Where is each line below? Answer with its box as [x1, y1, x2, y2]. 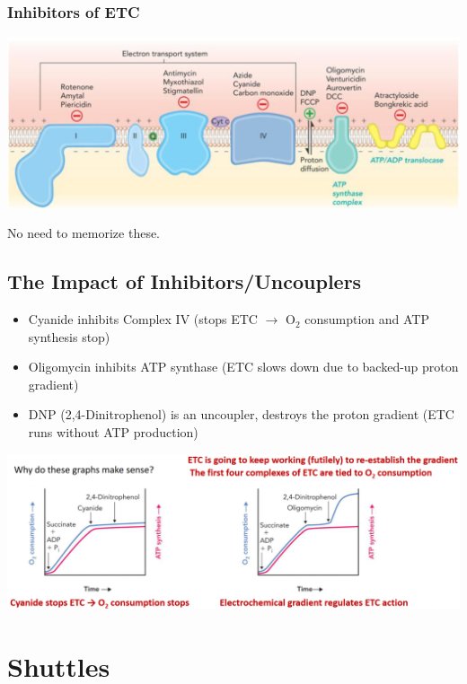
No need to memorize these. [7, 224, 161, 242]
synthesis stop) [28, 327, 110, 346]
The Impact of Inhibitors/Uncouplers [7, 267, 362, 295]
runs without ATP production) [28, 423, 198, 442]
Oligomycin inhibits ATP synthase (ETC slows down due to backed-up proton [28, 357, 459, 376]
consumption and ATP [304, 310, 429, 329]
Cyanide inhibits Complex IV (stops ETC [28, 310, 258, 329]
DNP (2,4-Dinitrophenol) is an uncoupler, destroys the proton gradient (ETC [28, 405, 454, 424]
